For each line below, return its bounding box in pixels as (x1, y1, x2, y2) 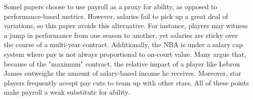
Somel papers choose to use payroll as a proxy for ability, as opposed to (4, 1, 217, 11)
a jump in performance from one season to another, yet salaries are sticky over (4, 30, 238, 40)
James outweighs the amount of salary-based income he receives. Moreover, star (4, 68, 242, 78)
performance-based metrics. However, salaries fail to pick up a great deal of (4, 11, 228, 21)
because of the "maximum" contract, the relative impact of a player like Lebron (4, 58, 240, 68)
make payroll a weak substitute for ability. (4, 87, 130, 97)
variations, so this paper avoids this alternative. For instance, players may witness (4, 20, 248, 31)
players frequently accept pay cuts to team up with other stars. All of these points (4, 77, 249, 87)
